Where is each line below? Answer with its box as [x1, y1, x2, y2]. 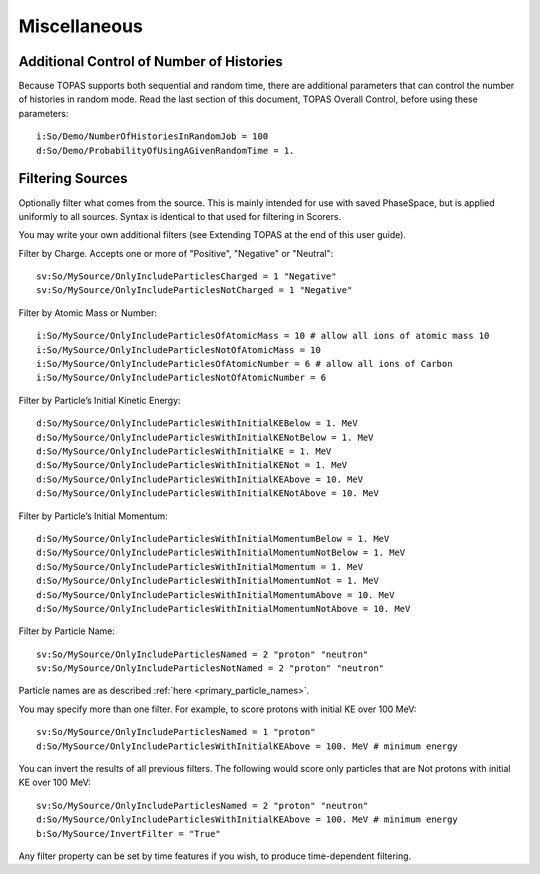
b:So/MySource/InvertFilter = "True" [36, 828, 222, 839]
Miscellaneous [18, 15, 144, 37]
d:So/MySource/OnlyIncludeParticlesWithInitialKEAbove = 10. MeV [36, 473, 364, 485]
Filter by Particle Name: [18, 625, 115, 637]
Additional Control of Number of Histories [18, 53, 284, 70]
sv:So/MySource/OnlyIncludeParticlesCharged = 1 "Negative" [36, 271, 337, 282]
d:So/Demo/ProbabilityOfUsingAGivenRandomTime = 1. [36, 145, 295, 156]
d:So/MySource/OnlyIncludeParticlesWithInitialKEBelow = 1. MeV [36, 418, 359, 429]
